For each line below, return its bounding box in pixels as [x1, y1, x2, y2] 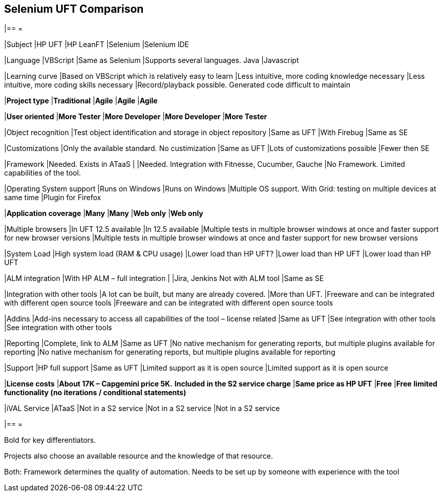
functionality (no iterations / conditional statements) [4, 388, 186, 397]
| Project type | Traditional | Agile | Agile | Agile [4, 96, 158, 105]
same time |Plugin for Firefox [4, 193, 101, 202]
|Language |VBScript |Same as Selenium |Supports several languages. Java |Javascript [4, 56, 299, 65]
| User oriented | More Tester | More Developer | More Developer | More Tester [4, 112, 267, 121]
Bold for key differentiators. [4, 436, 96, 445]
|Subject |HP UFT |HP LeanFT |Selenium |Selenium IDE [4, 40, 189, 49]
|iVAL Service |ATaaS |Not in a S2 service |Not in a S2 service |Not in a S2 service [4, 404, 280, 413]
